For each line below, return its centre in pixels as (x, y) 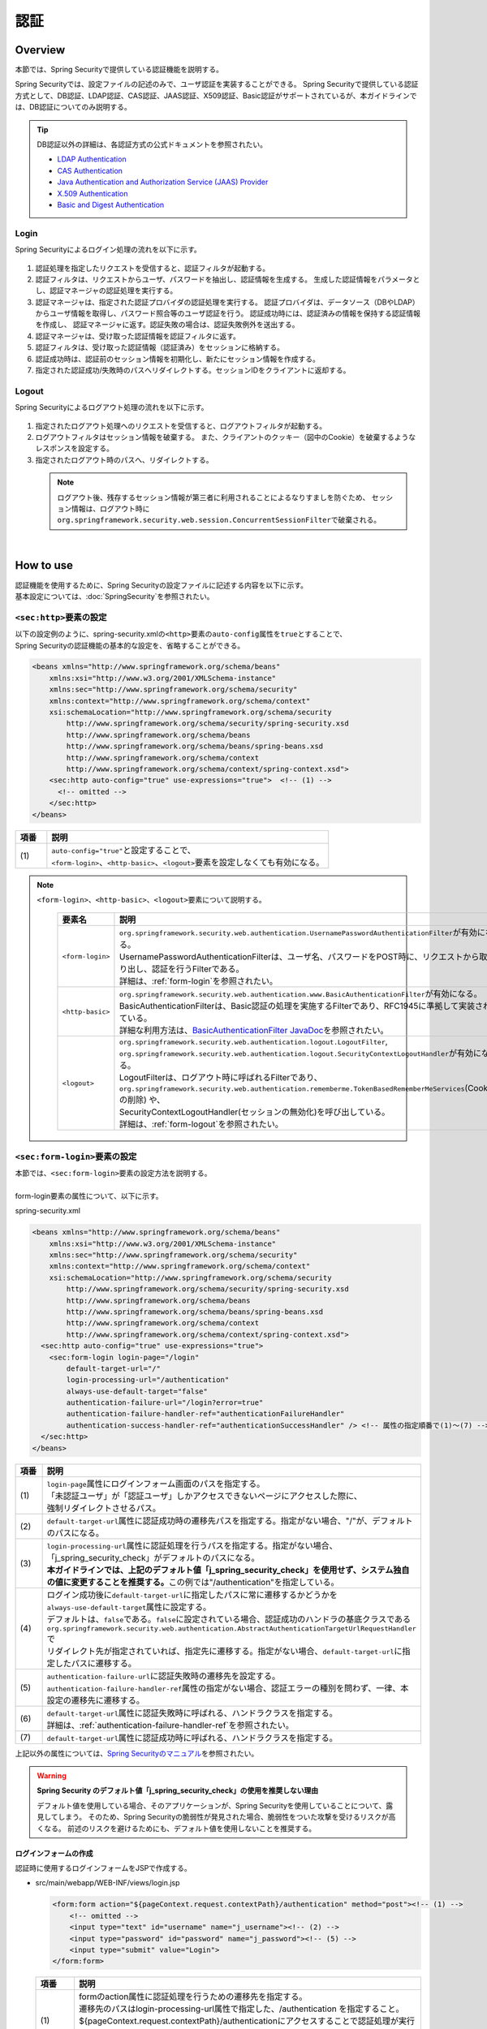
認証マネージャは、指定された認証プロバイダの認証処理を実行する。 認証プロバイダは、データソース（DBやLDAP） (227, 302)
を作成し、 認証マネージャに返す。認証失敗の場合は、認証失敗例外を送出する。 (167, 325)
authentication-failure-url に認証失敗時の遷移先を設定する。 (163, 1676)
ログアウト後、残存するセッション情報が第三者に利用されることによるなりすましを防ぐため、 (213, 497)
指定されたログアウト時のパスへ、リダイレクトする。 (124, 459)
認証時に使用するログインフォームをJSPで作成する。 (103, 1867)
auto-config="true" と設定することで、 (124, 850)
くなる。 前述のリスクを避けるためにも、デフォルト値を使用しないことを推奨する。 (177, 1828)
